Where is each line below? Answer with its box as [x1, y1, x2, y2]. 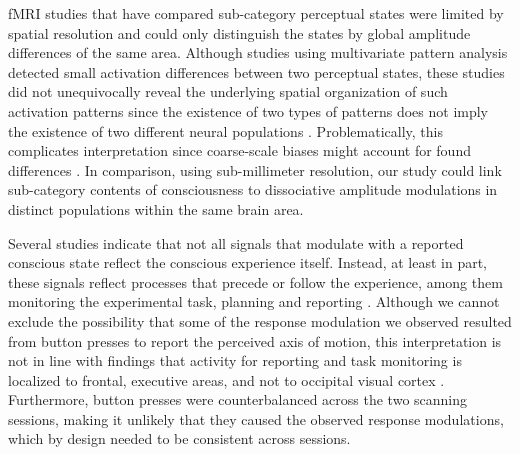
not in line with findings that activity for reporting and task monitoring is [8, 350, 462, 371]
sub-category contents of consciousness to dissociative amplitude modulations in [8, 179, 498, 200]
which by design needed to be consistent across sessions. [8, 428, 351, 449]
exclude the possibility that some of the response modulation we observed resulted [8, 310, 512, 331]
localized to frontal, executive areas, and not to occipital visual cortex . [8, 369, 445, 390]
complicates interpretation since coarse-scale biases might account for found [8, 140, 471, 161]
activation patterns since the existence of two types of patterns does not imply [8, 100, 489, 121]
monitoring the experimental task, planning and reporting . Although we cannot [8, 291, 500, 312]
